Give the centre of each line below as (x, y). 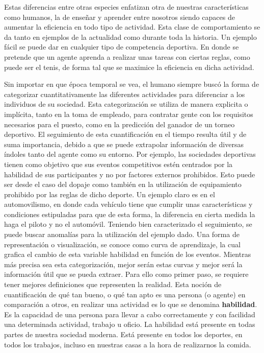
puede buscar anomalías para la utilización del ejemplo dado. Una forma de (122, 234)
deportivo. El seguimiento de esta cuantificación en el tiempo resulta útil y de (125, 134)
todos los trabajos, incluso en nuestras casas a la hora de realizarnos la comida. (128, 344)
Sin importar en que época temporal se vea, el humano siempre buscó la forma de (132, 84)
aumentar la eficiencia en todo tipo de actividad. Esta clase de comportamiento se (132, 27)
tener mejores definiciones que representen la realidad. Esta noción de (113, 284)
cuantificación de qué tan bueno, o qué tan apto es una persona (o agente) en (125, 294)
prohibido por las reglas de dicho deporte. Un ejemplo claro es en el (110, 194)
